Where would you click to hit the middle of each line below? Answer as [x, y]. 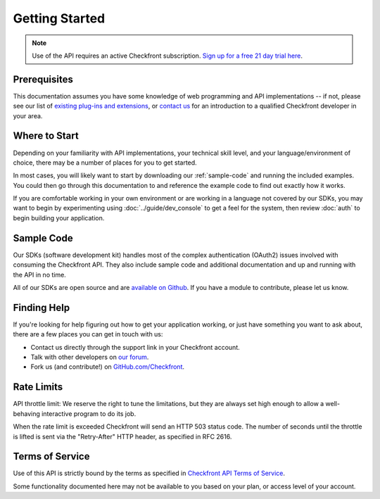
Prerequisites [43, 79]
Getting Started [59, 18]
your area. [28, 115]
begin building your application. [59, 217]
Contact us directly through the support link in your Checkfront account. [135, 347]
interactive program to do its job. [89, 413]
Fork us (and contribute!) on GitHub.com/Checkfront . [108, 367]
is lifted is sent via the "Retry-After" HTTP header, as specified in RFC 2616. [122, 436]
